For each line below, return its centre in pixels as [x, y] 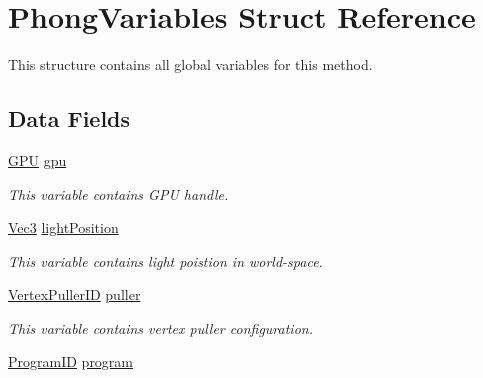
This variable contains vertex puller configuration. [160, 327]
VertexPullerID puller [74, 294]
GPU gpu [37, 159]
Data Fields [69, 118]
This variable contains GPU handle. [118, 193]
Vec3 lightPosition [63, 227]
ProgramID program [71, 361]
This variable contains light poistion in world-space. [165, 260]
